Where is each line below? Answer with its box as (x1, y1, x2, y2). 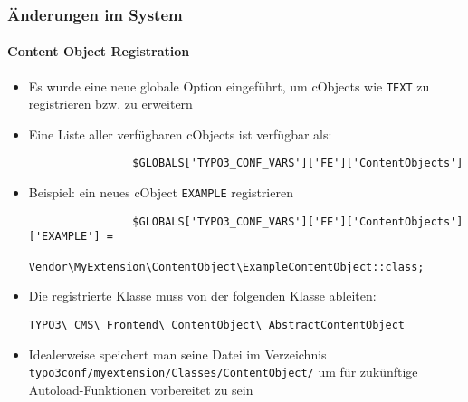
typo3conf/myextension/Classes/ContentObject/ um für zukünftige (28, 362, 418, 381)
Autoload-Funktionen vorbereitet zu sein (28, 379, 253, 398)
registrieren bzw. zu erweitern (28, 94, 193, 113)
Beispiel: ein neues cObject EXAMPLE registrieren (28, 183, 293, 202)
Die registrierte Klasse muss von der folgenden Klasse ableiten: (28, 286, 377, 305)
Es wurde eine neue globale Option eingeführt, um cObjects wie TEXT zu (28, 76, 430, 95)
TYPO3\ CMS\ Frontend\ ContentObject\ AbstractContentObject (28, 319, 406, 332)
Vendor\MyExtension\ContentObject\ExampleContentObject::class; (28, 260, 425, 273)
